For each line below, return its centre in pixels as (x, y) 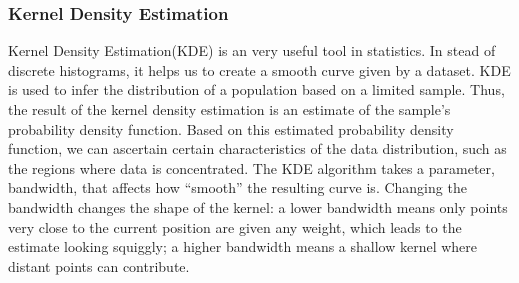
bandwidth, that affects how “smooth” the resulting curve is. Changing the (237, 187)
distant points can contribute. (99, 265)
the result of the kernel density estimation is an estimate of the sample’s (229, 109)
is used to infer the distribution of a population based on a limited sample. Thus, (256, 89)
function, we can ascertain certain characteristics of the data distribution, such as (257, 148)
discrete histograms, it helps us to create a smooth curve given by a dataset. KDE (259, 69)
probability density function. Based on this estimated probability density (231, 128)
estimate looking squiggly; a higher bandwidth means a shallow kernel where (243, 246)
